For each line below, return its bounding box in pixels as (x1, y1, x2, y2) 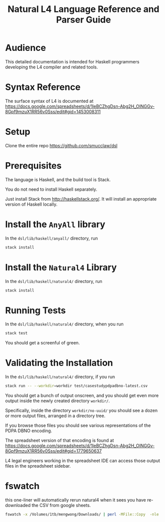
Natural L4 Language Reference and (7, 3, 160, 15)
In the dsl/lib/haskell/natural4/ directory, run (5, 278, 103, 284)
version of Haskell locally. (5, 201, 58, 207)
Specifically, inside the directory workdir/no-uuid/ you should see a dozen (5, 408, 158, 413)
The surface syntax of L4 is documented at (5, 98, 93, 104)
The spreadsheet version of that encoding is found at (5, 438, 114, 443)
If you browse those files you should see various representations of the (5, 423, 151, 428)
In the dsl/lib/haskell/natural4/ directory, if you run (5, 374, 115, 380)
